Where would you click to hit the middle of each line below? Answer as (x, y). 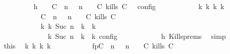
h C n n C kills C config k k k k (129, 6)
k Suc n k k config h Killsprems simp (137, 36)
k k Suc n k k (68, 26)
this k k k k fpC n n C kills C (89, 46)
